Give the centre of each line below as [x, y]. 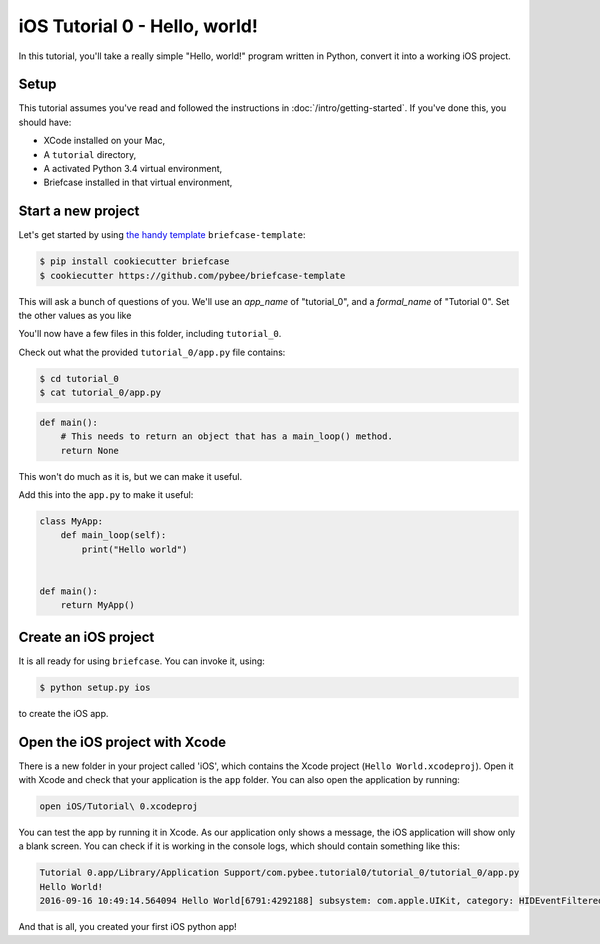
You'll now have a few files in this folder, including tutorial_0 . [150, 334]
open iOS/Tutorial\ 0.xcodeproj [119, 806]
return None [90, 450]
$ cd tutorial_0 [79, 378]
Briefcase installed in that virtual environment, [138, 182]
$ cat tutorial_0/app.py [100, 393]
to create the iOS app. [63, 713]
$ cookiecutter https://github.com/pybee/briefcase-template [192, 275]
